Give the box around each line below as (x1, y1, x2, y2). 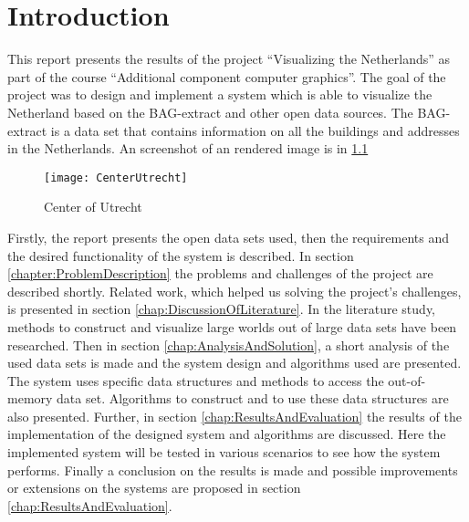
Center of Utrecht (44, 197, 142, 216)
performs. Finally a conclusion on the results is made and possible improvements (7, 460, 458, 479)
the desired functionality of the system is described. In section (7, 245, 354, 265)
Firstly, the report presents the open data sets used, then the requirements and (7, 227, 449, 246)
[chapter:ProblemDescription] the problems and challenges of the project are (7, 264, 433, 283)
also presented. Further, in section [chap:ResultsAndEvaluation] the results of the (7, 406, 462, 425)
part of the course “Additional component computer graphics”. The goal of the (7, 67, 446, 86)
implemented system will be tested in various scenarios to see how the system (7, 443, 441, 462)
